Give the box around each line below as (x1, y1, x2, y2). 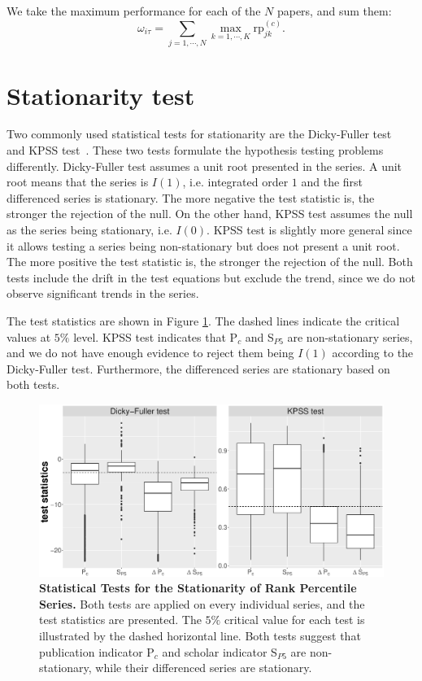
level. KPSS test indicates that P (73, 328, 238, 345)
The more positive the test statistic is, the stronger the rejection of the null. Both (7, 253, 413, 270)
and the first (301, 173, 363, 190)
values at (7, 328, 51, 345)
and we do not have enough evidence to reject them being (7, 344, 294, 361)
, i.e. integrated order (182, 173, 289, 190)
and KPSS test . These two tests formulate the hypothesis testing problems (7, 142, 384, 159)
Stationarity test (7, 78, 195, 111)
